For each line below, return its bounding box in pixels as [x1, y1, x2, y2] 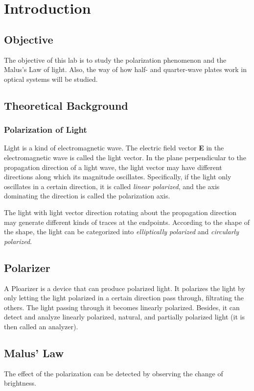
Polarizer [4, 260, 50, 275]
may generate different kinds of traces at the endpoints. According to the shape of [4, 217, 250, 227]
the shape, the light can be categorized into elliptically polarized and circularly [4, 226, 239, 237]
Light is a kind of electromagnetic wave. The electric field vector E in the [4, 143, 224, 153]
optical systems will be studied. [4, 73, 98, 84]
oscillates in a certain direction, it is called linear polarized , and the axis [4, 181, 220, 191]
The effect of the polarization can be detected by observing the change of [4, 368, 223, 378]
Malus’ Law [4, 345, 64, 360]
